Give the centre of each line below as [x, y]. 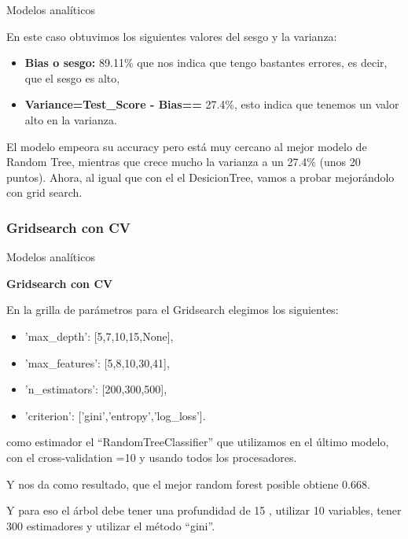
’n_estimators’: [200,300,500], [96, 389]
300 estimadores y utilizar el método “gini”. [111, 525]
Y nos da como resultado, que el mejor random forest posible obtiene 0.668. [188, 484]
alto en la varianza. [71, 119]
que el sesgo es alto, [72, 78]
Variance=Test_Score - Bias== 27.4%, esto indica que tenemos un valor [212, 104]
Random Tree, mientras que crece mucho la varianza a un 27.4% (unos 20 [184, 162]
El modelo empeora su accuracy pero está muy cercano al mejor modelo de [187, 146]
